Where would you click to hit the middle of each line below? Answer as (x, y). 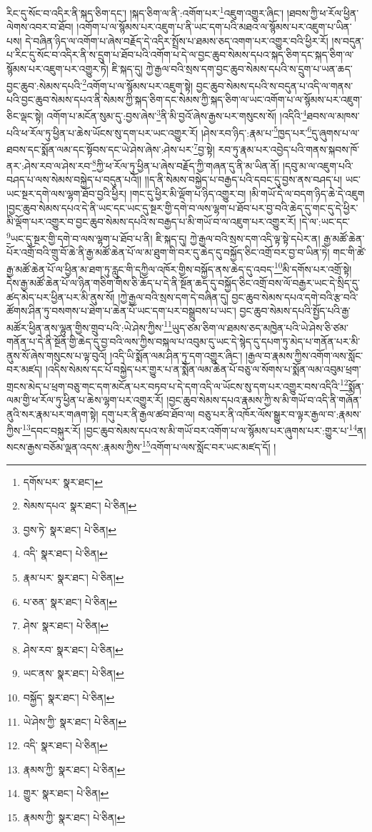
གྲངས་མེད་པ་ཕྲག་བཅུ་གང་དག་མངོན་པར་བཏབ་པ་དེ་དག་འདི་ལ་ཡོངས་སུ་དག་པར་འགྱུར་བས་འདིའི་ (173, 386)
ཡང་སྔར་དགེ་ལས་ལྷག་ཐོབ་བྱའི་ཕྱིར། (67, 194)
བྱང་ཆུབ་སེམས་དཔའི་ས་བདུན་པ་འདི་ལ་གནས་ (275, 85)
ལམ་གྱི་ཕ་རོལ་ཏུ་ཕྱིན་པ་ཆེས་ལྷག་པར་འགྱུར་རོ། (85, 400)
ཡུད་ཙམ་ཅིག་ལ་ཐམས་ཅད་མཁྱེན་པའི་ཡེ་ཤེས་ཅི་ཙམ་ (260, 327)
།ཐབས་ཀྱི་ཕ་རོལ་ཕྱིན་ (323, 12)
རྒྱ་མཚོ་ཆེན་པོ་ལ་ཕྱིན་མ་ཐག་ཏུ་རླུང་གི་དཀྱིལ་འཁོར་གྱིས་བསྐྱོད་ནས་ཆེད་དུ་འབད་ (140, 269)
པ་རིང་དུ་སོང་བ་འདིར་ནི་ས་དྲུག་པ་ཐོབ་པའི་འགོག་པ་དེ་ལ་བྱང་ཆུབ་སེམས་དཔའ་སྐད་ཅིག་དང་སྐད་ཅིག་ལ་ (180, 55)
